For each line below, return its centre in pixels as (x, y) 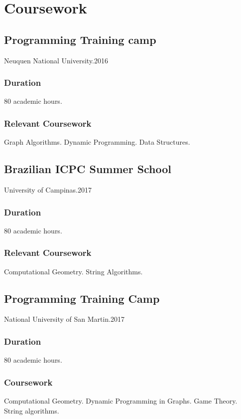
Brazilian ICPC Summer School (88, 169)
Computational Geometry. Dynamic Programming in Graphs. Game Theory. (121, 401)
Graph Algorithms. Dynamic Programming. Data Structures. (97, 142)
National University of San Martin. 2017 (64, 319)
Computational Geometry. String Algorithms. (73, 271)
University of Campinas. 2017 (48, 190)
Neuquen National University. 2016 (56, 60)
